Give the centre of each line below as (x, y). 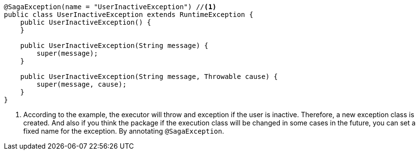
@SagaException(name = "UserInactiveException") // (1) (110, 7)
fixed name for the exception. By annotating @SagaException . (124, 131)
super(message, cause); (81, 84)
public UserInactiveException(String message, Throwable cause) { (149, 77)
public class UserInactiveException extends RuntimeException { (129, 15)
